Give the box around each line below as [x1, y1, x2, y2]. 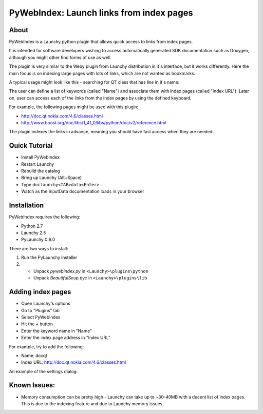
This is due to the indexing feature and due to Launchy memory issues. [21, 400, 164, 407]
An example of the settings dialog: [9, 368, 78, 374]
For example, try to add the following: [9, 344, 84, 350]
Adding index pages [9, 288, 72, 296]
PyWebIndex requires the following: [9, 214, 80, 220]
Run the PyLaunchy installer [21, 255, 77, 260]
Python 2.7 [21, 223, 43, 229]
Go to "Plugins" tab [21, 307, 60, 313]
